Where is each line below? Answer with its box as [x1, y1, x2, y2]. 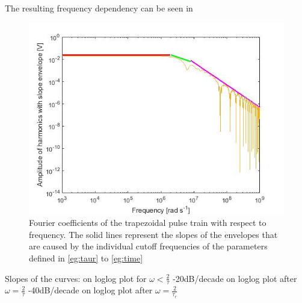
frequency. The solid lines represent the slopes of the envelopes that [29, 228, 278, 240]
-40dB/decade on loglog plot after [28, 284, 153, 296]
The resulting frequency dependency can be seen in [5, 2, 193, 14]
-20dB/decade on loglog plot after [173, 272, 297, 284]
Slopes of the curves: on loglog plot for [5, 272, 147, 284]
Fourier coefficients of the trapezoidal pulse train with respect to [29, 216, 267, 229]
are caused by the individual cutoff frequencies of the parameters [29, 240, 268, 252]
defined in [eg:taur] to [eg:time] [29, 251, 143, 264]
